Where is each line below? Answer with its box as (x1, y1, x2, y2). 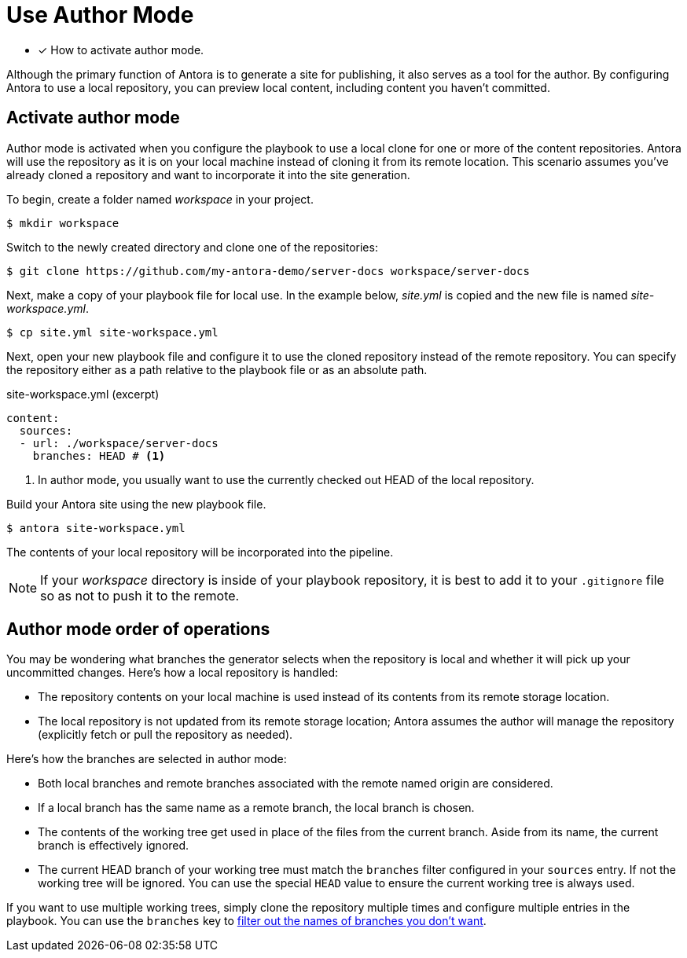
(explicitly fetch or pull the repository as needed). (38, 728, 293, 742)
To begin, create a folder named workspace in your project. (6, 192, 314, 206)
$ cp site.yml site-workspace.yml (6, 325, 219, 339)
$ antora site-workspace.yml (6, 521, 186, 534)
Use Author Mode (6, 2, 194, 28)
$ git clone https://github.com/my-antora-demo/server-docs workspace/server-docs (6, 264, 530, 277)
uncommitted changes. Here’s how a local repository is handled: (6, 666, 339, 680)
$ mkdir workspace (6, 216, 119, 229)
